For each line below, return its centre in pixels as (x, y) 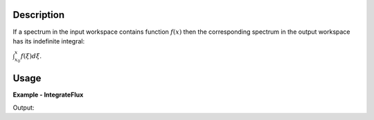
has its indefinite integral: (49, 41)
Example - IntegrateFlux (48, 95)
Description (39, 15)
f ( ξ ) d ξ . (31, 56)
